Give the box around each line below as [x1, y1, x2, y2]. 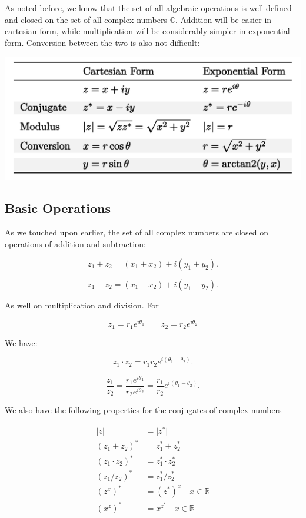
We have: [5, 336, 38, 348]
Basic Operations [5, 198, 111, 217]
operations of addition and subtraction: [5, 237, 146, 250]
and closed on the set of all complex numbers [5, 13, 167, 25]
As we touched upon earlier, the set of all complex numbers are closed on [5, 226, 269, 238]
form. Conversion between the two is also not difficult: [5, 36, 200, 48]
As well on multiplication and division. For [5, 298, 159, 311]
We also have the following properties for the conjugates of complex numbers [5, 404, 282, 416]
